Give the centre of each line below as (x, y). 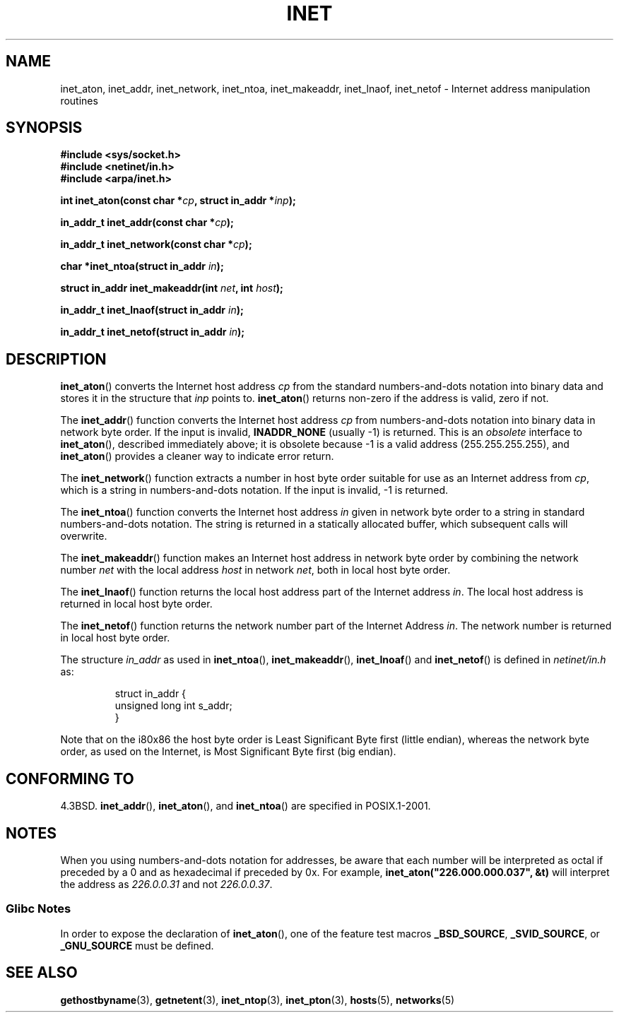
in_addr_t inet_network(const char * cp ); (156, 244)
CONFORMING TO (70, 779)
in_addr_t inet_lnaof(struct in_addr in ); (152, 310)
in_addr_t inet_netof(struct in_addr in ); (153, 332)
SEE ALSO (42, 973)
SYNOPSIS (44, 128)
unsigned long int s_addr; (173, 706)
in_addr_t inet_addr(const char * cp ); (147, 223)
